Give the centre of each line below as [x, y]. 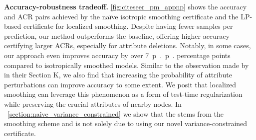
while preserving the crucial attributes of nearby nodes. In [93, 104]
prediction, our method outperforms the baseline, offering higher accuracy [117, 35]
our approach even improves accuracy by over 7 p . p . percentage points [117, 55]
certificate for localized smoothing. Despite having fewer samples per [128, 26]
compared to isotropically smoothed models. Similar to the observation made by [127, 65]
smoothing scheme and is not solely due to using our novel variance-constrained [126, 123]
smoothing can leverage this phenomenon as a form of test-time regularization [123, 94]
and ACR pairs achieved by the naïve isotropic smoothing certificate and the [121, 16]
